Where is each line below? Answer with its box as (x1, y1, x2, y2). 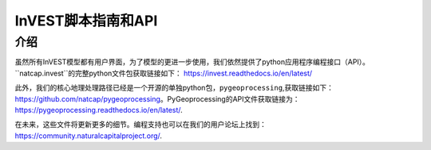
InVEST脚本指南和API (14, 12, 158, 29)
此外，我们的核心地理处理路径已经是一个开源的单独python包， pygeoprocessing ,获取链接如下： (14, 83, 334, 93)
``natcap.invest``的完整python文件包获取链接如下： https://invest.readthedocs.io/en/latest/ (14, 68, 313, 78)
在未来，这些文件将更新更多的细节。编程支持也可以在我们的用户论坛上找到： (14, 120, 267, 129)
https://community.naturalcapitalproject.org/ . (14, 131, 163, 140)
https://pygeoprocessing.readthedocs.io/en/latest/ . (14, 105, 183, 114)
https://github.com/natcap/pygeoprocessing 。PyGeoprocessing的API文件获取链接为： (14, 94, 300, 103)
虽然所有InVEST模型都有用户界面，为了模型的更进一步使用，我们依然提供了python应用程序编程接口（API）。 (14, 57, 370, 67)
